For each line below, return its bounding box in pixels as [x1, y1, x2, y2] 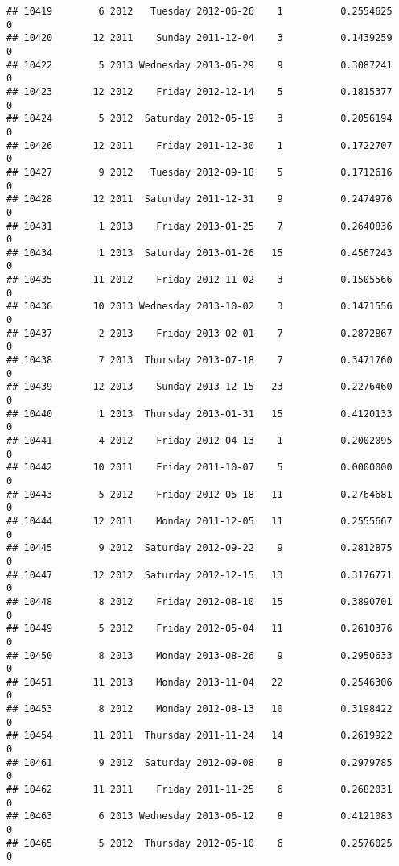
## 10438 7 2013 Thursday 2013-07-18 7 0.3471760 [6, 354, 393, 367]
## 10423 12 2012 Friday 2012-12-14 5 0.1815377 [6, 85, 393, 97]
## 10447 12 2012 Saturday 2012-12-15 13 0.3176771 [6, 569, 393, 581]
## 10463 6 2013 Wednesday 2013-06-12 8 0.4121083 [6, 810, 393, 822]
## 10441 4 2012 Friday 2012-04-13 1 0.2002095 [6, 435, 393, 446]
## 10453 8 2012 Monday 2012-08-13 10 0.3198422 [6, 703, 393, 715]
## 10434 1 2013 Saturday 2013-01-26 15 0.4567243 [6, 247, 393, 259]
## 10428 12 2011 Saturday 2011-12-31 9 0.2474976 [6, 193, 393, 205]
